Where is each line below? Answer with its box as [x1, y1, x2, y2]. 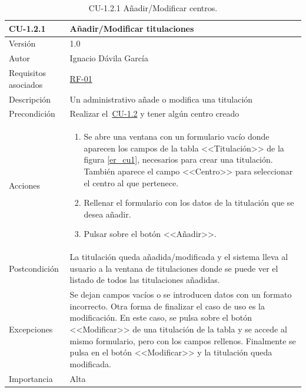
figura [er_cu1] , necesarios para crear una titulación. [84, 153, 273, 166]
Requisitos [9, 67, 46, 79]
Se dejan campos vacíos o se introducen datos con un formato [69, 288, 292, 301]
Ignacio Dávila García [69, 52, 148, 64]
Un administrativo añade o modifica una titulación [69, 93, 253, 105]
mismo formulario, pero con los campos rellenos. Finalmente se [69, 334, 296, 347]
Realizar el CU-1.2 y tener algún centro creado [69, 107, 240, 120]
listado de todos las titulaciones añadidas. [69, 274, 220, 286]
